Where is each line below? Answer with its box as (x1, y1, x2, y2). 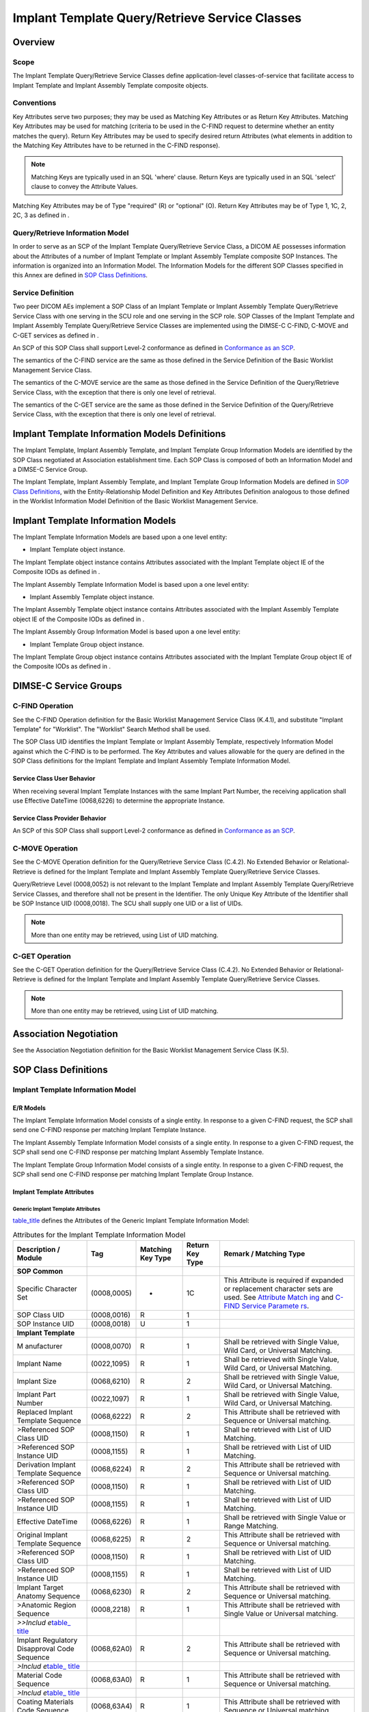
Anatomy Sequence (16, 1591, 81, 1601)
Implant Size (16, 1376, 57, 1386)
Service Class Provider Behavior (12, 814, 107, 822)
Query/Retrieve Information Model (12, 228, 129, 238)
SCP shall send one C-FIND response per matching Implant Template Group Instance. (12, 1170, 254, 1178)
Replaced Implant (16, 1407, 73, 1417)
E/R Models (12, 1103, 46, 1112)
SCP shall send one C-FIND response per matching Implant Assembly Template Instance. (12, 1148, 264, 1157)
